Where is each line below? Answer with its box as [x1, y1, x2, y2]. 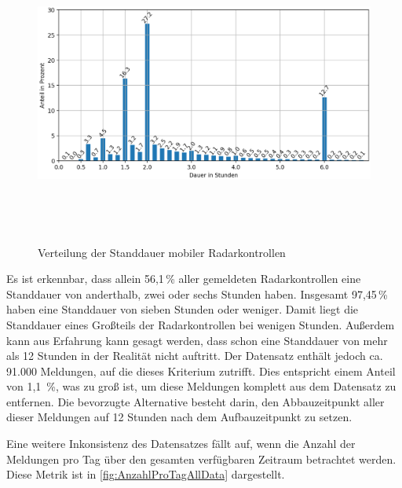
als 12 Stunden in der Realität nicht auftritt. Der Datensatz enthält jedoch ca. [6, 347, 383, 364]
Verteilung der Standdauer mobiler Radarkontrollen [38, 244, 286, 260]
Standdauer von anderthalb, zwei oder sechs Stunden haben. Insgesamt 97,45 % [6, 285, 388, 302]
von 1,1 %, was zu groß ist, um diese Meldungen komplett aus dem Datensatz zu [6, 378, 397, 394]
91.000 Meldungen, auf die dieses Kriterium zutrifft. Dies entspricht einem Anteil [6, 362, 396, 379]
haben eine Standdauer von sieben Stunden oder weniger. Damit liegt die [6, 301, 359, 317]
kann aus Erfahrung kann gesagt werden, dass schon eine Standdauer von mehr [6, 332, 388, 348]
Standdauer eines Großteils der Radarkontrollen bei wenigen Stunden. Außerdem [6, 316, 395, 332]
